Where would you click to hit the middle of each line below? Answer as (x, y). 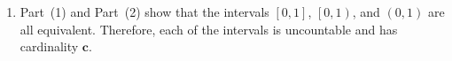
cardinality (49, 46)
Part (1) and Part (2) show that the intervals (144, 11)
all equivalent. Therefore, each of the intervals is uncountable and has (209, 29)
